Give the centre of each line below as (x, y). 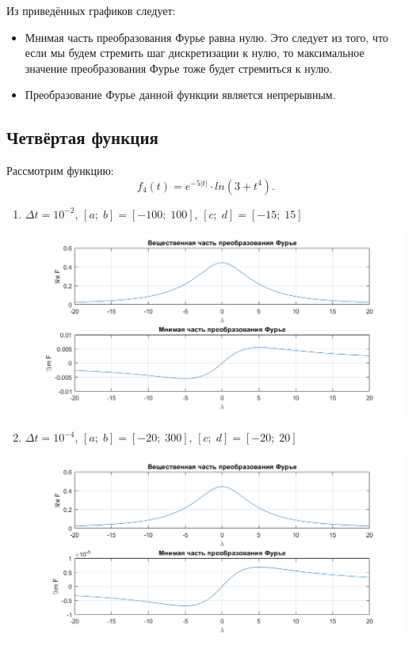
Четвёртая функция (82, 137)
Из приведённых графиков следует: (91, 10)
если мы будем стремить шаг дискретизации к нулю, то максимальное (195, 53)
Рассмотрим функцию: (60, 171)
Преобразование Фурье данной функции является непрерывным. (180, 95)
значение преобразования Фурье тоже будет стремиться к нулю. (179, 68)
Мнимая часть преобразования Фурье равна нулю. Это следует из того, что (207, 37)
